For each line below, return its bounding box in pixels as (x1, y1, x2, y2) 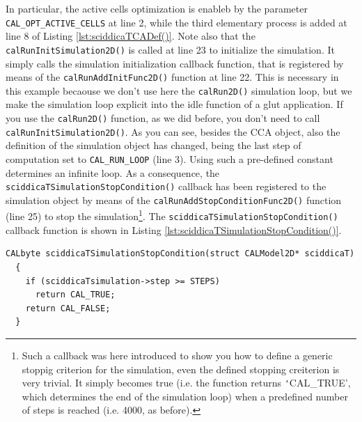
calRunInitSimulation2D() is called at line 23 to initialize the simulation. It (6, 42, 335, 56)
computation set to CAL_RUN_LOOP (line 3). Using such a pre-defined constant (6, 151, 333, 166)
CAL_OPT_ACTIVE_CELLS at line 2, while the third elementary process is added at (6, 15, 347, 29)
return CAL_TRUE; (35, 290, 116, 300)
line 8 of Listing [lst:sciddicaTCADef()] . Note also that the (6, 29, 255, 43)
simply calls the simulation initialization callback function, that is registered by (6, 56, 344, 70)
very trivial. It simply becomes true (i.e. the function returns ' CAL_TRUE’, (22, 375, 351, 390)
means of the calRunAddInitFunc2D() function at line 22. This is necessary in (6, 70, 339, 84)
